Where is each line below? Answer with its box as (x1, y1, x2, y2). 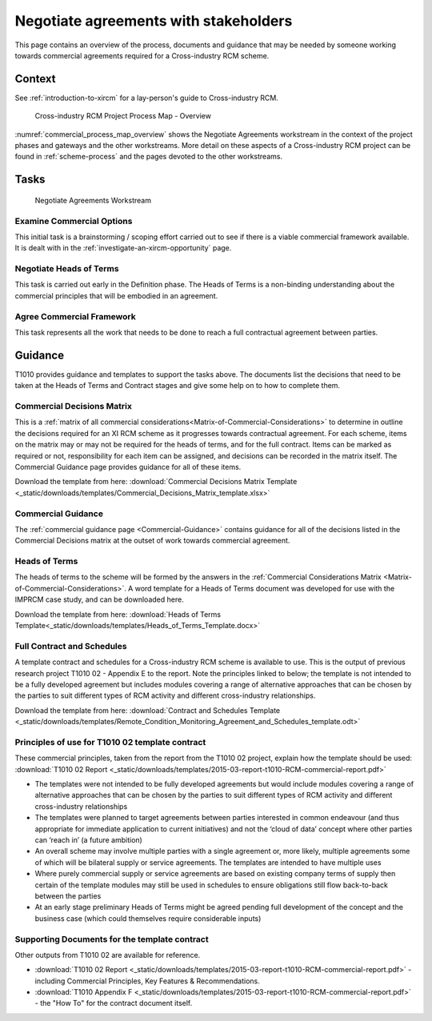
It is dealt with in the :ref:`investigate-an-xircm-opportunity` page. (14, 243, 232, 253)
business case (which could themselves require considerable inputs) (34, 913, 262, 923)
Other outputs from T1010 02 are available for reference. (14, 950, 201, 959)
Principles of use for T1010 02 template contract (14, 736, 206, 747)
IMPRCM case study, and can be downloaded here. (14, 595, 184, 604)
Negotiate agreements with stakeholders (14, 12, 293, 30)
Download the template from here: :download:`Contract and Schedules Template (14, 705, 280, 715)
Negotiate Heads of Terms (14, 263, 119, 274)
